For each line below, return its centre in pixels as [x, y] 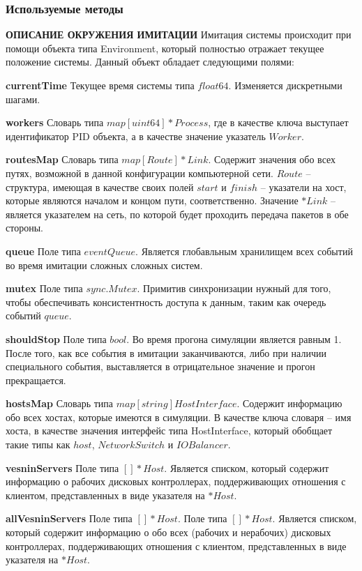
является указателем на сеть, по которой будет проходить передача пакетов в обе [177, 214]
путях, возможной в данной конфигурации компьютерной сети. [139, 173]
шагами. [23, 99]
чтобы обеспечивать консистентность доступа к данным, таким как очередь [166, 302]
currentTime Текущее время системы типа [100, 85]
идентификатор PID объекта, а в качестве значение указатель [136, 136]
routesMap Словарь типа [62, 159]
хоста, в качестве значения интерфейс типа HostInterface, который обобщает [169, 431]
